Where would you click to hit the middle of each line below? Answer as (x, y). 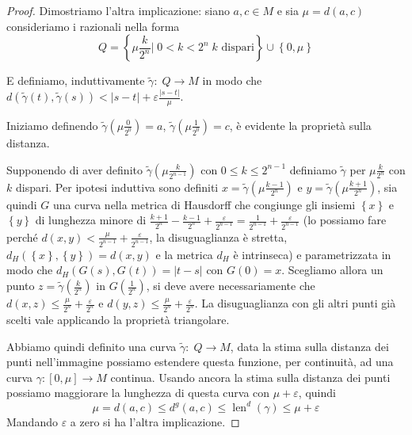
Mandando (32, 422)
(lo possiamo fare (345, 220)
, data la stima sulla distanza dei (309, 346)
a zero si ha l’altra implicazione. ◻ (155, 422)
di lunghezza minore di (91, 220)
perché (22, 237)
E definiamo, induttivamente (76, 80)
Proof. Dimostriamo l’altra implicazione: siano (118, 10)
